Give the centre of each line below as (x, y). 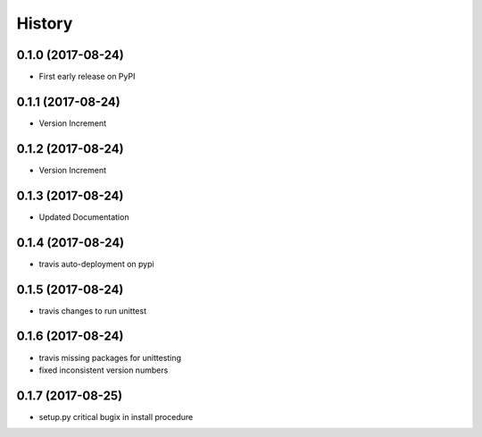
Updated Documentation (84, 217)
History (45, 23)
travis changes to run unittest (93, 311)
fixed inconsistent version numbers (104, 370)
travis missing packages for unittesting (110, 357)
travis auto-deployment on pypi (97, 264)
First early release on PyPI (87, 77)
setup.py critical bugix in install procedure (116, 416)
